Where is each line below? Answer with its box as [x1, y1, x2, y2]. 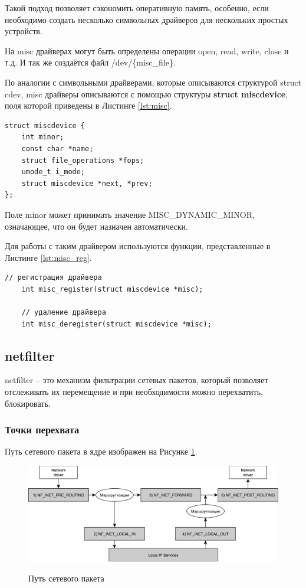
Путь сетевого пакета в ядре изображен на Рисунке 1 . [5, 445, 198, 458]
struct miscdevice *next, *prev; [21, 179, 153, 188]
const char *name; [21, 144, 94, 153]
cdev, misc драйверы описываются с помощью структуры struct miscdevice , [5, 87, 288, 100]
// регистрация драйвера [5, 273, 102, 282]
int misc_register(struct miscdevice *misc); [21, 285, 203, 293]
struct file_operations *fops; [21, 156, 144, 165]
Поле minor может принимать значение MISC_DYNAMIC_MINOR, [5, 208, 255, 220]
